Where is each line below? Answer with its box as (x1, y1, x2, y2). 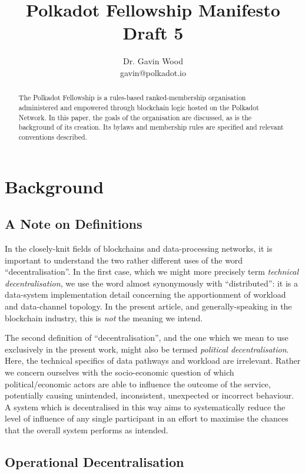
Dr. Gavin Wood (123, 55, 183, 67)
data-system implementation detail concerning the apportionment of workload (5, 288, 286, 301)
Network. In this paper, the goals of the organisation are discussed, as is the (18, 112, 252, 122)
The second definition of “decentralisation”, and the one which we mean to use (5, 331, 289, 344)
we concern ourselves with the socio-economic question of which (5, 366, 234, 378)
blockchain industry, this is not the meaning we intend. (5, 311, 203, 324)
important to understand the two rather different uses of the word (5, 254, 243, 266)
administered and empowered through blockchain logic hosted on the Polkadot (18, 102, 259, 112)
